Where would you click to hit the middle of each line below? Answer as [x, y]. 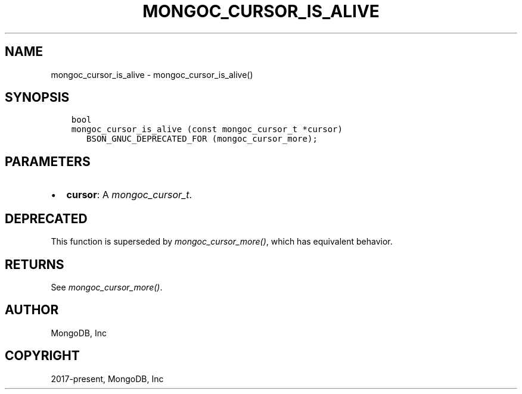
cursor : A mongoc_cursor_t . [129, 195]
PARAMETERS [48, 161]
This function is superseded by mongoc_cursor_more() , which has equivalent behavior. [222, 242]
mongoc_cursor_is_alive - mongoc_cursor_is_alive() [152, 74]
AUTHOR [32, 310]
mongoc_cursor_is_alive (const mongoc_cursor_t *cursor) [207, 129]
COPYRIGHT [42, 356]
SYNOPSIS [37, 98]
